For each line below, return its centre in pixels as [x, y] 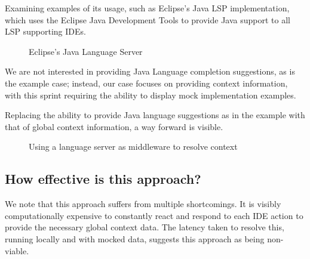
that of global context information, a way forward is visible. [114, 126]
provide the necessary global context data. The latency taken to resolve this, [145, 227]
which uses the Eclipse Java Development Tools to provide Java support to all [148, 19]
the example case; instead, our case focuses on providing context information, [146, 83]
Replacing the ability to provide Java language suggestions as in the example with [155, 115]
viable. [17, 250]
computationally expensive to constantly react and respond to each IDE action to [154, 215]
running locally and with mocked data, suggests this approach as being [135, 238]
